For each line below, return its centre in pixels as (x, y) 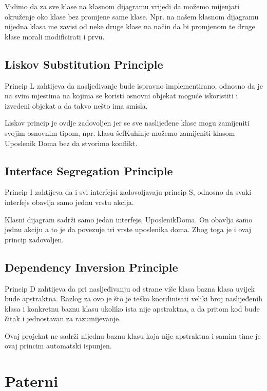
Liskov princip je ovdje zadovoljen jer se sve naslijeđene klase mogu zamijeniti (127, 123)
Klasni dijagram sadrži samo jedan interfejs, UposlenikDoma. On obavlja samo (129, 219)
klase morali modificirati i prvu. (55, 36)
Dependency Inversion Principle (91, 267)
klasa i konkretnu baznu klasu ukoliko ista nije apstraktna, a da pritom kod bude (132, 308)
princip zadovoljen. (34, 239)
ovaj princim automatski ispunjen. (58, 346)
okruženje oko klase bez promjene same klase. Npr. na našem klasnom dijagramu (132, 16)
